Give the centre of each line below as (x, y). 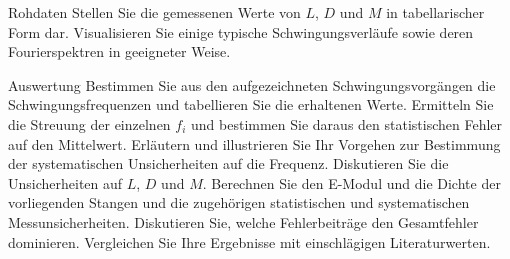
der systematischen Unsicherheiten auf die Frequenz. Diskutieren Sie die (228, 163)
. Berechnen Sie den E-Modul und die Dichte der (351, 182)
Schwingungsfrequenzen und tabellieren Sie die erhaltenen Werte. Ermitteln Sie (251, 104)
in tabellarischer (435, 12)
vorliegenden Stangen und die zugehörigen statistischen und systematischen (239, 202)
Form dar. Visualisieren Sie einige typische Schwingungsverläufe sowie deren (241, 31)
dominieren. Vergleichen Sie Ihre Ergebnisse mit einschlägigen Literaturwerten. (249, 241)
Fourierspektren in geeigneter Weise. (119, 51)
